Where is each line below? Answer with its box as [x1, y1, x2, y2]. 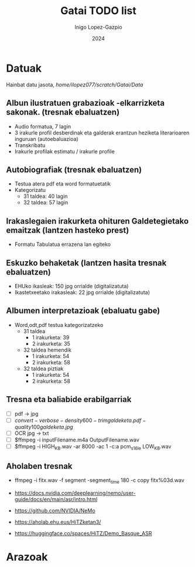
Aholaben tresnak [6, 461, 73, 471]
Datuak [6, 62, 42, 75]
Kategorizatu [14, 187, 46, 194]
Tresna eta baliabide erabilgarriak [6, 394, 132, 404]
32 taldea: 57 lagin [23, 199, 69, 206]
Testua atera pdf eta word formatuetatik [14, 180, 111, 187]
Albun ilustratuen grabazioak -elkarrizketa [6, 98, 165, 108]
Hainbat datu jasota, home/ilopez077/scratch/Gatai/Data [6, 81, 143, 88]
